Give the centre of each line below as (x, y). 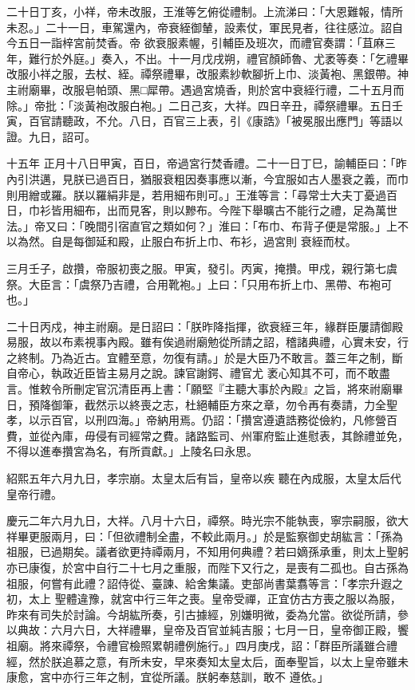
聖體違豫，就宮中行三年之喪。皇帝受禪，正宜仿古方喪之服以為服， (228, 599)
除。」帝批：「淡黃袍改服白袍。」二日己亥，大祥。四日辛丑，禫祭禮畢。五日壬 (205, 105)
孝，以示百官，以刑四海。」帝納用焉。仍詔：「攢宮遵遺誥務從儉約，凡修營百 (202, 420)
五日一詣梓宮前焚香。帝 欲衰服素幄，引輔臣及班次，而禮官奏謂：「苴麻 (201, 43)
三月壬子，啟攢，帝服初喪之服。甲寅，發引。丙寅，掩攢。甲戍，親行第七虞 (202, 268)
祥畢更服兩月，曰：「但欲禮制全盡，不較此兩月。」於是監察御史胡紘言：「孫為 (205, 536)
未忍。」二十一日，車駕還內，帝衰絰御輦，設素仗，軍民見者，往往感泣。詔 (199, 27)
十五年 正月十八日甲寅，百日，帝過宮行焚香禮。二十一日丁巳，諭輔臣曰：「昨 (207, 163)
